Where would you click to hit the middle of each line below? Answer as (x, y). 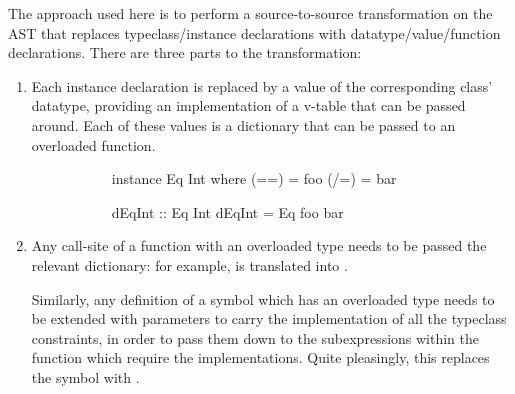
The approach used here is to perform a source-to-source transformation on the (250, 13)
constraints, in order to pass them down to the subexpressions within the (255, 337)
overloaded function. (93, 144)
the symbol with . (85, 376)
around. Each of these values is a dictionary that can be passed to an (243, 124)
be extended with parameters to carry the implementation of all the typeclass (269, 318)
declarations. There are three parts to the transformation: (185, 52)
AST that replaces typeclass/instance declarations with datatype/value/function (254, 32)
